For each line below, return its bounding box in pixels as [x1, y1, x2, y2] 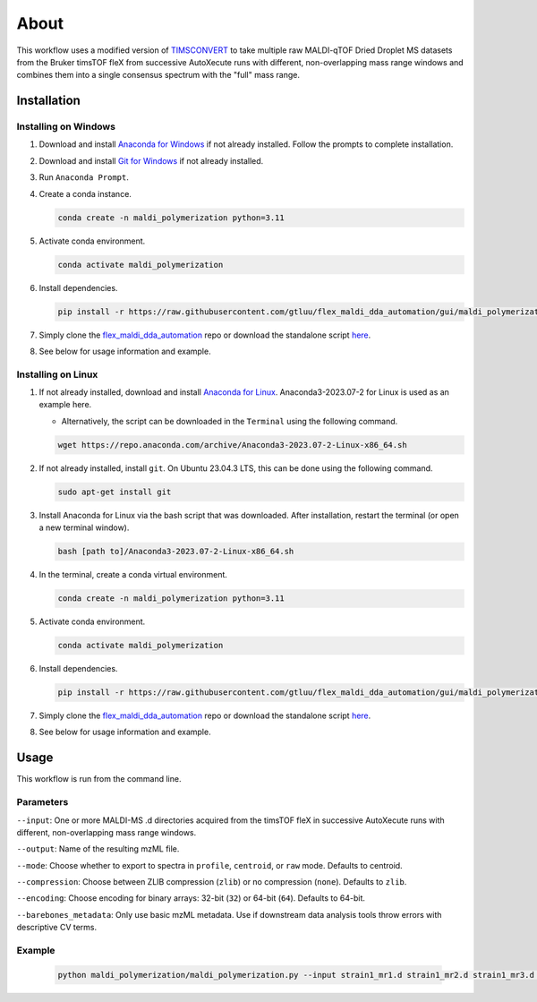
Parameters [16, 796, 69, 809]
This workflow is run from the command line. [16, 774, 182, 784]
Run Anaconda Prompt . [38, 172, 129, 183]
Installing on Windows [16, 121, 116, 133]
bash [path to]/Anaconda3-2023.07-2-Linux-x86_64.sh [57, 546, 294, 557]
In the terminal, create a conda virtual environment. [38, 570, 228, 580]
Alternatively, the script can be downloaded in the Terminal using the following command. [61, 415, 398, 426]
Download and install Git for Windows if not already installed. [38, 155, 264, 166]
